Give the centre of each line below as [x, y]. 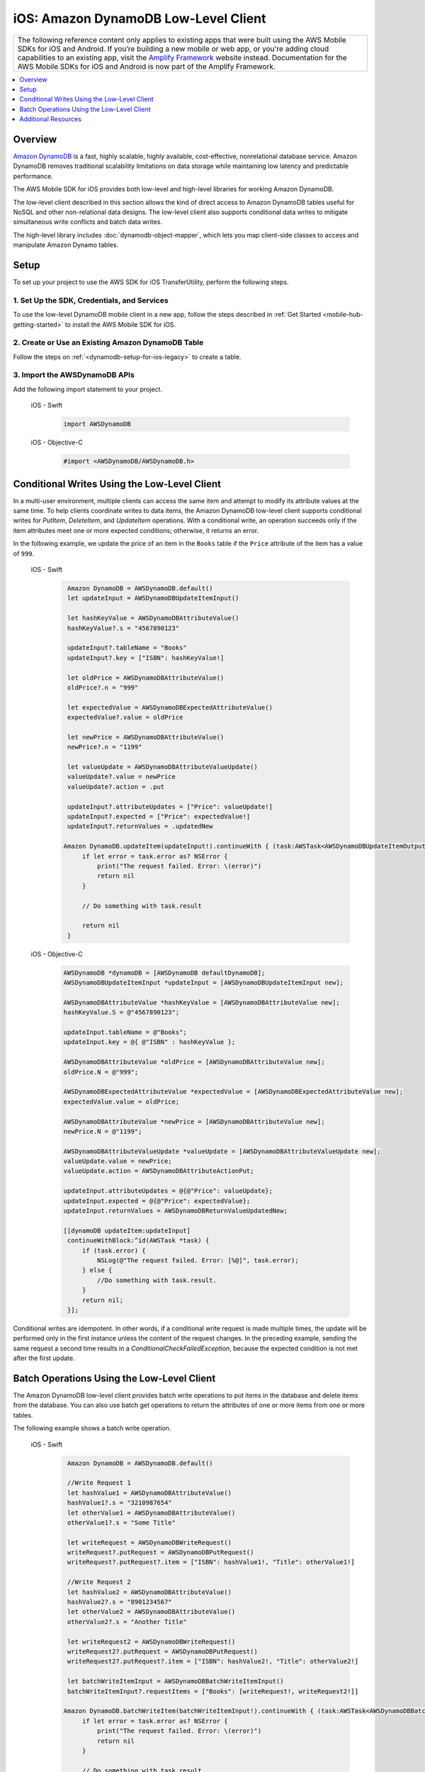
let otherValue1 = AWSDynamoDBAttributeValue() [152, 1513]
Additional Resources [50, 119]
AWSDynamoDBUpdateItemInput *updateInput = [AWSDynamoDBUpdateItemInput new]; [203, 983]
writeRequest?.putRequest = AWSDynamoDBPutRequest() [161, 1553]
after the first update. [44, 1358]
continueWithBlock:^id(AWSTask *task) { [138, 1241]
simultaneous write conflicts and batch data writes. [88, 222]
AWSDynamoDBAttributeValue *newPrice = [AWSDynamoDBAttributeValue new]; [194, 1121]
